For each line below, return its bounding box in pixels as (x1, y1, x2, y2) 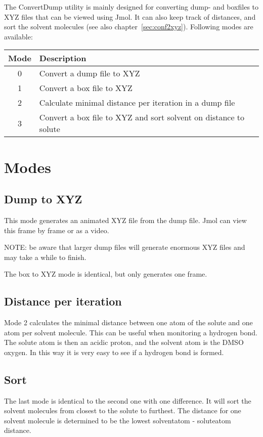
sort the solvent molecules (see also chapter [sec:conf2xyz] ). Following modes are (4, 21, 253, 32)
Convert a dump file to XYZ (39, 67, 140, 79)
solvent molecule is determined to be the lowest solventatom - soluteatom (4, 415, 231, 425)
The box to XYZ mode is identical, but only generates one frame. (4, 269, 207, 279)
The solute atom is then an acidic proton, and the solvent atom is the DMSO (4, 337, 244, 347)
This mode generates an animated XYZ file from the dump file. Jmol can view (4, 214, 247, 225)
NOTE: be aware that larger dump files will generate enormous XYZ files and (4, 242, 245, 252)
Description (39, 52, 86, 64)
